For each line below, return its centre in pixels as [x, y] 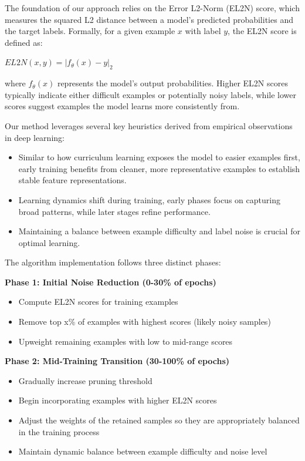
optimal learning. [49, 242]
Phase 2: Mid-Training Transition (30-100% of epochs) [117, 361]
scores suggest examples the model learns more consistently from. [122, 106]
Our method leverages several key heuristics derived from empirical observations [149, 125]
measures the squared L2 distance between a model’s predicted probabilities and [149, 19]
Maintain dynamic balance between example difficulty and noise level [143, 451]
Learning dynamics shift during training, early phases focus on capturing [149, 199]
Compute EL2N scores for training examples [98, 302]
